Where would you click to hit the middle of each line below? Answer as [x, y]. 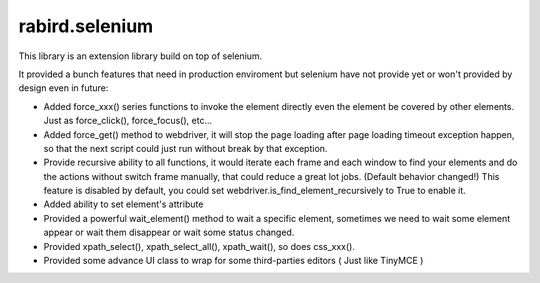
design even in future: [63, 88]
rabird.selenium [86, 26]
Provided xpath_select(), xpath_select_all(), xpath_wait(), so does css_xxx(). [199, 246]
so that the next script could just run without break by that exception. [185, 148]
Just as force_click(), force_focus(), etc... [128, 121]
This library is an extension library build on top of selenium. [140, 56]
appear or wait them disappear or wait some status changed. [169, 232]
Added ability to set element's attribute [123, 204]
